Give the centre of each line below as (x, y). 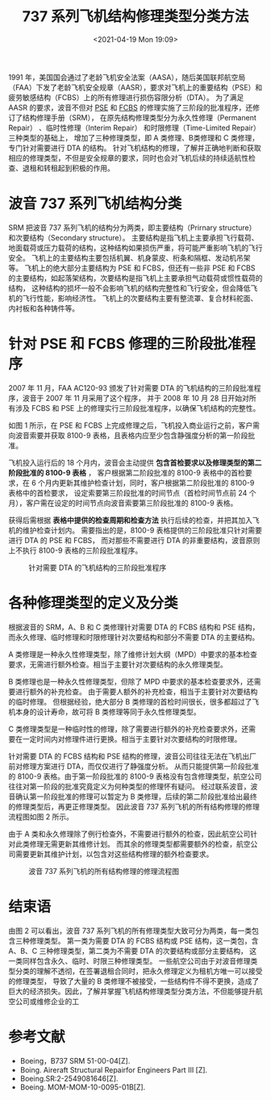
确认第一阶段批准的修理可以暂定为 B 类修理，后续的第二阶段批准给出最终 (136, 797)
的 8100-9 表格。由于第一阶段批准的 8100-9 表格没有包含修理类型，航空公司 (135, 776)
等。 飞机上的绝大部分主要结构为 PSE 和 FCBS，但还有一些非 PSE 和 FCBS (132, 268)
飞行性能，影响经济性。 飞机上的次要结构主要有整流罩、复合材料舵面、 (140, 298)
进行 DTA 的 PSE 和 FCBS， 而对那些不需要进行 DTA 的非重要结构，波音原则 (134, 540)
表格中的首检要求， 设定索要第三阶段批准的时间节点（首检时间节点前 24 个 (132, 492)
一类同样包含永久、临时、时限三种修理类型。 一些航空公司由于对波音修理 (129, 960)
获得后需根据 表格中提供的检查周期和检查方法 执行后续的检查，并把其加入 (130, 520)
